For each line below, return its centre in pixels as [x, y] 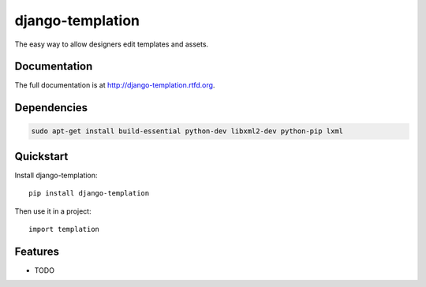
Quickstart [41, 157]
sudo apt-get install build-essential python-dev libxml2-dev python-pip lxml [187, 131]
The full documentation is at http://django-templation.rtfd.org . [115, 85]
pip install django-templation [89, 194]
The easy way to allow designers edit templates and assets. [112, 44]
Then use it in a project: [53, 211]
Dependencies [51, 108]
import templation [64, 229]
